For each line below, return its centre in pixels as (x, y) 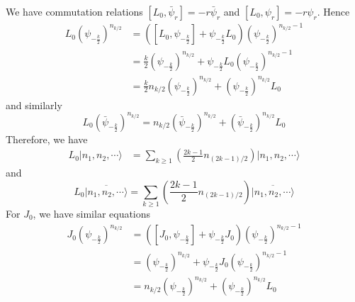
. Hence (333, 11)
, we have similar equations (92, 213)
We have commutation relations (74, 11)
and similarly (34, 105)
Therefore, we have (47, 139)
